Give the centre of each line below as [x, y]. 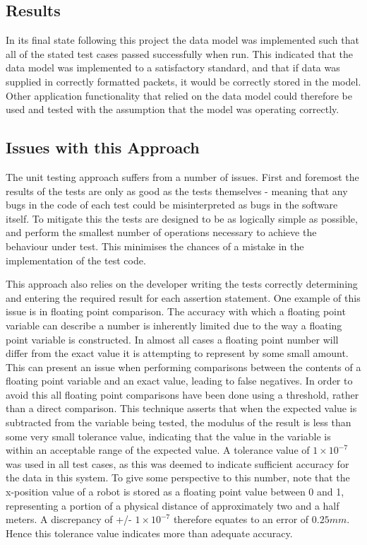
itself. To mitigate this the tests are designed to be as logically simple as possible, [182, 218]
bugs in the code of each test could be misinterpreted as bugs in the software [172, 205]
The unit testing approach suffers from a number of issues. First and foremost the [182, 176]
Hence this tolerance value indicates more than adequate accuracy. [149, 533]
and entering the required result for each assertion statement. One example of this [183, 297]
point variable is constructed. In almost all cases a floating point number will [172, 339]
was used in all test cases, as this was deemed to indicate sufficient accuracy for [178, 463]
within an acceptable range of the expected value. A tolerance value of [158, 450]
